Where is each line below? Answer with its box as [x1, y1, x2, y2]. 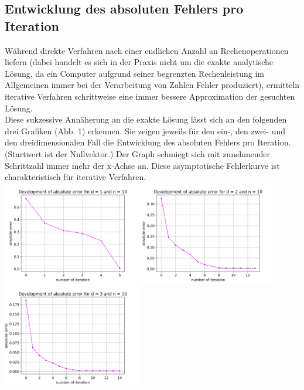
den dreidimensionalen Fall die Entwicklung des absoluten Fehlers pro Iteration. [5, 136, 291, 148]
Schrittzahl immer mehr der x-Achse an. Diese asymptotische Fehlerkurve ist [5, 159, 280, 171]
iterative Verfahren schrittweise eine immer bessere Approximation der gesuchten [5, 90, 295, 102]
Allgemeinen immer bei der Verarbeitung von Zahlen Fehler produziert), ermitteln [5, 79, 299, 91]
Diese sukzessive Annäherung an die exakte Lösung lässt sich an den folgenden [5, 113, 287, 126]
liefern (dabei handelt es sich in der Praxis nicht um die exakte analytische [5, 56, 273, 68]
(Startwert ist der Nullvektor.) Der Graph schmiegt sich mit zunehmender [5, 147, 271, 160]
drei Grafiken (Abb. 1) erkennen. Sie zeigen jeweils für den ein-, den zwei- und [5, 124, 286, 137]
